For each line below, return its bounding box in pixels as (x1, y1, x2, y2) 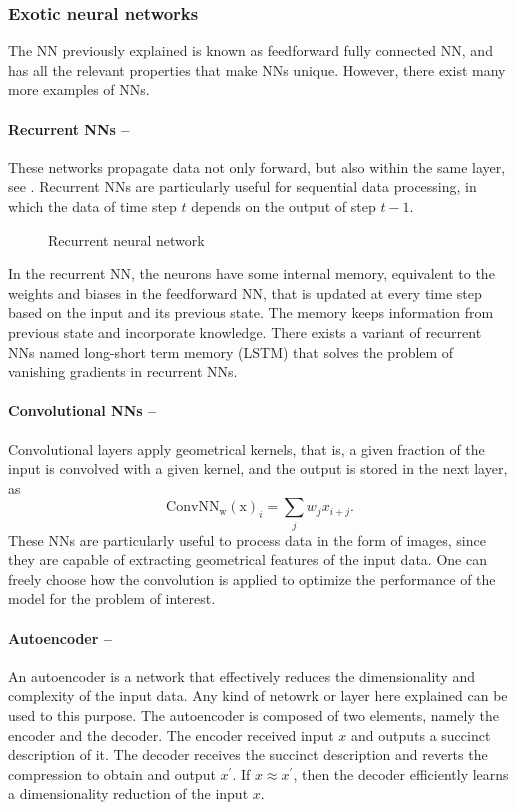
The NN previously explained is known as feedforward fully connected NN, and (8, 40, 493, 61)
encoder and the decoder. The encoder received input (8, 724, 334, 745)
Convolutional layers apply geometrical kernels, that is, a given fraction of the (8, 438, 485, 459)
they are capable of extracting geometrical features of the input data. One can (8, 549, 487, 570)
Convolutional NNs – (8, 400, 157, 421)
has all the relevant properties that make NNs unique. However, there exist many (8, 59, 506, 80)
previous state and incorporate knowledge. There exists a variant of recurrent (8, 321, 482, 342)
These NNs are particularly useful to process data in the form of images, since (8, 529, 486, 550)
